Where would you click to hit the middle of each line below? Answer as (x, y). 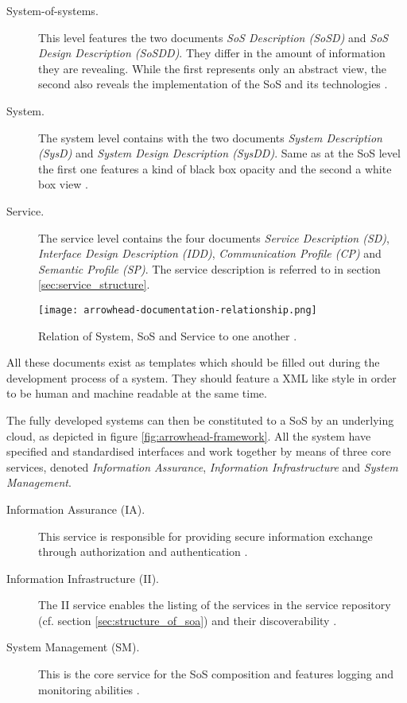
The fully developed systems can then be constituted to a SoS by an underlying (200, 419)
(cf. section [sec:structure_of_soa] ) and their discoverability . (188, 620)
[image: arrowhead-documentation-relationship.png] (178, 310)
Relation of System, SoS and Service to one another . (168, 335)
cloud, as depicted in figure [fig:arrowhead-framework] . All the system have (189, 435)
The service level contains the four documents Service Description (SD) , (214, 237)
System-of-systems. (52, 10)
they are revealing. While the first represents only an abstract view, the (213, 68)
